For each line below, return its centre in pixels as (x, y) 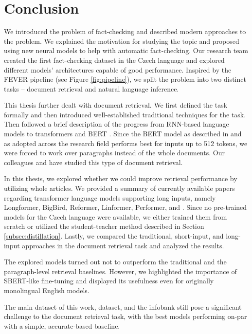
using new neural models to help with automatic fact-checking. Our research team (126, 50)
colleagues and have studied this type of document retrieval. (93, 162)
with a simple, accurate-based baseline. (62, 325)
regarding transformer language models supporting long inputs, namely (110, 197)
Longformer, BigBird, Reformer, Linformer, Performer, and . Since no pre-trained (126, 207)
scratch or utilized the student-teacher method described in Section (104, 226)
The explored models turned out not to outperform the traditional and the (115, 262)
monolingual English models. (47, 290)
